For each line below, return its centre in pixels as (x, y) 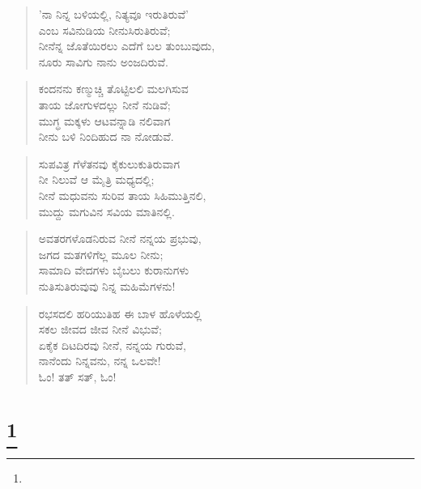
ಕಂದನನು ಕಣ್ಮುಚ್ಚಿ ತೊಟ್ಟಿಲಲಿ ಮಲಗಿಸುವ (113, 89)
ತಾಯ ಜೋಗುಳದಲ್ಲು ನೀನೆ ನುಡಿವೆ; (104, 104)
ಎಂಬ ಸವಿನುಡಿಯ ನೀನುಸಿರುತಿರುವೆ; (104, 30)
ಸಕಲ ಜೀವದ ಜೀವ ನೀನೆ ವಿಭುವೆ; (100, 329)
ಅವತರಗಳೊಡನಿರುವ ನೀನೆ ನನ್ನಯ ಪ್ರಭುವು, (120, 238)
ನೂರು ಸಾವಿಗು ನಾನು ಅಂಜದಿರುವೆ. (103, 61)
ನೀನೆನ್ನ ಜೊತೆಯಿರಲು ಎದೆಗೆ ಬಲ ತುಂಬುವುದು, (127, 46)
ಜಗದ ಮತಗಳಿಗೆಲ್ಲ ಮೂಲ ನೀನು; (101, 254)
